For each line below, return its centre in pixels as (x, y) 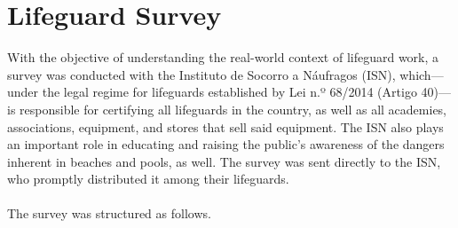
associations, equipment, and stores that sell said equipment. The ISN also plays (225, 126)
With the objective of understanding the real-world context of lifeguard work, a (223, 57)
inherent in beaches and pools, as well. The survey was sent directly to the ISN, (224, 161)
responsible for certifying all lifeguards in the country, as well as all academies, (233, 109)
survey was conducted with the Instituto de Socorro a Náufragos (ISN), (201, 74)
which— (422, 74)
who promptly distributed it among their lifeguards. (148, 179)
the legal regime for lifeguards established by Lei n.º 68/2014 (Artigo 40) (240, 92)
